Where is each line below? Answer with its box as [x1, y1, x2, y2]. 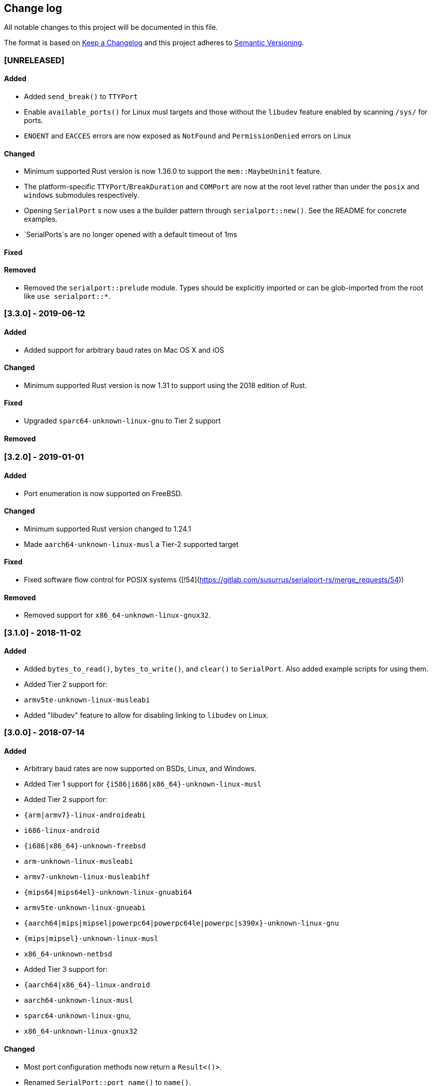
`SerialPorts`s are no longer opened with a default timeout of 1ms [24, 230, 237, 239]
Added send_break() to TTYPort [24, 92, 138, 101]
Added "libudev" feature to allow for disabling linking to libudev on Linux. [24, 710, 269, 719]
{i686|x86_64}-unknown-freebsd [24, 842, 146, 850]
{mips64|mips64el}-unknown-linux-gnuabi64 [24, 888, 192, 897]
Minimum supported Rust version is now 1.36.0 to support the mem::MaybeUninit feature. [24, 167, 322, 176]
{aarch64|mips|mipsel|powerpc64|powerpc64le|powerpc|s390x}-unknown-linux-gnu [24, 919, 339, 928]
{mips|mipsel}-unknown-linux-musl [24, 935, 158, 943]
